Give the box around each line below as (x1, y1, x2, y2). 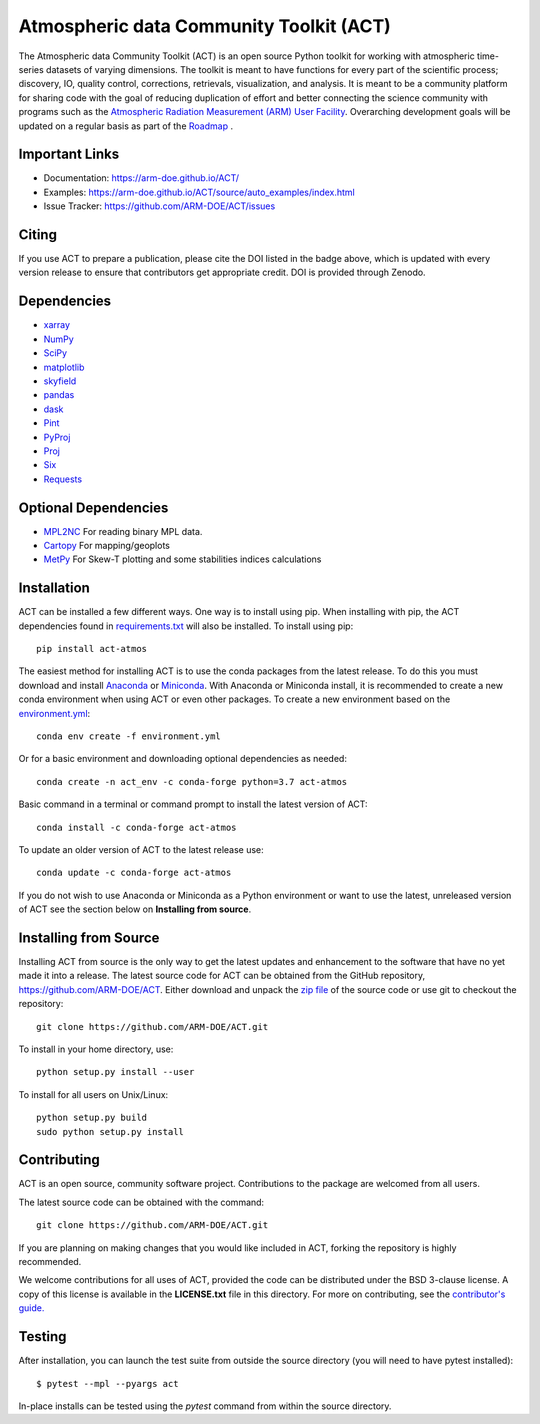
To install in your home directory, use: (18, 1043, 174, 1055)
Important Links (18, 146, 120, 163)
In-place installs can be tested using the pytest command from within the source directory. (18, 1400, 392, 1412)
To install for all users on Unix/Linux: (18, 1088, 169, 1100)
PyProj (43, 431, 71, 443)
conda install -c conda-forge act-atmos (36, 821, 237, 833)
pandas (43, 389, 75, 401)
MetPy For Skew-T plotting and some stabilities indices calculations (43, 553, 322, 565)
